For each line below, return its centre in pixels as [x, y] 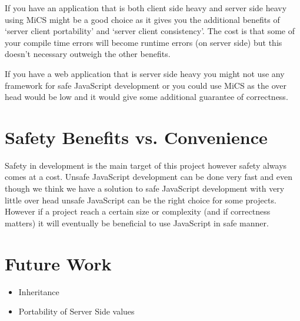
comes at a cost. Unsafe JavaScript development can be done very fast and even [149, 177]
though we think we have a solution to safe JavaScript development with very [145, 188]
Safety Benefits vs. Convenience [136, 137]
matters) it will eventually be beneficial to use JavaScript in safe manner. [137, 223]
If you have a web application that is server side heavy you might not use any [145, 73]
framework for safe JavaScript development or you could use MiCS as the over [146, 85]
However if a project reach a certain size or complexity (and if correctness [138, 211]
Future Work [58, 263]
